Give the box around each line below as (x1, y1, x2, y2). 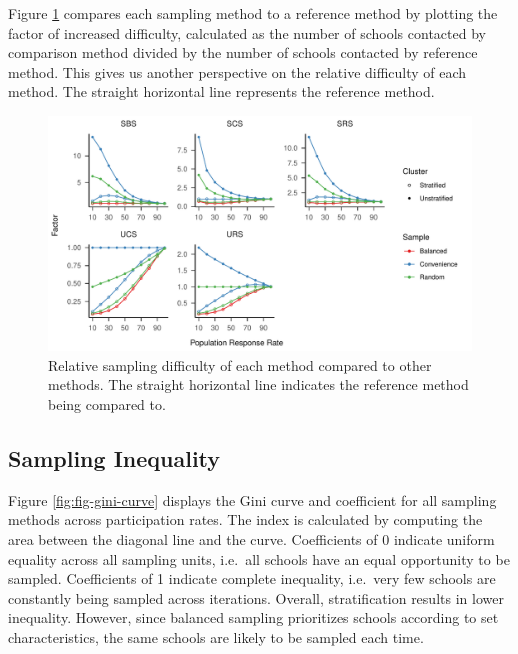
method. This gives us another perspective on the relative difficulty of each (8, 61, 467, 82)
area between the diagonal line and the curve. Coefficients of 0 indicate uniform (8, 528, 495, 549)
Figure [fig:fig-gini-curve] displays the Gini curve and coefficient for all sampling (8, 489, 497, 510)
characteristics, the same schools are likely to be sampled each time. (8, 626, 424, 647)
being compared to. (48, 393, 166, 414)
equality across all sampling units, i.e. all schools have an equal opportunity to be (8, 548, 510, 569)
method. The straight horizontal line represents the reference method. (8, 81, 435, 102)
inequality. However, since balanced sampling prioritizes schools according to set (8, 607, 499, 628)
